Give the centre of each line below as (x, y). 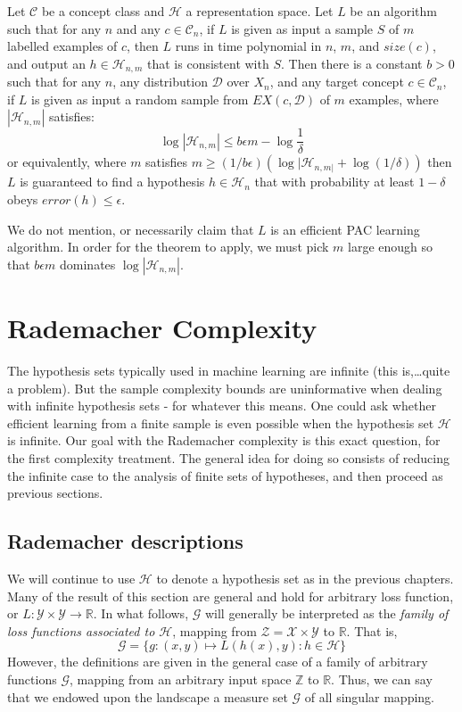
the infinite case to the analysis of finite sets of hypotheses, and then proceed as (225, 475)
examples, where (394, 99)
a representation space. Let (260, 11)
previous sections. (55, 493)
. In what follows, (141, 613)
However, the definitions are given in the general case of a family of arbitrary (218, 662)
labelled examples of (62, 46)
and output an (46, 63)
